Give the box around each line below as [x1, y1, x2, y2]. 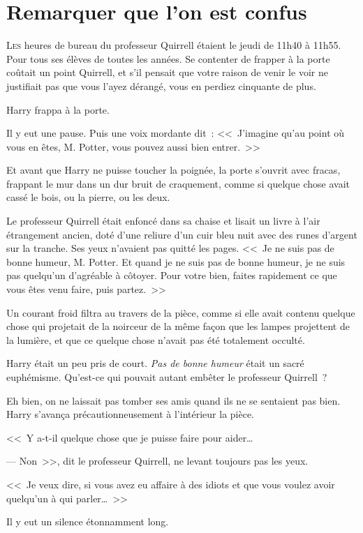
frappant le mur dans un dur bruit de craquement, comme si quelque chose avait [6, 176, 350, 190]
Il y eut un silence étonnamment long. [6, 514, 169, 529]
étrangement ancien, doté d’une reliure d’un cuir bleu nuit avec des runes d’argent [6, 227, 357, 241]
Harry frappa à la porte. [6, 102, 110, 117]
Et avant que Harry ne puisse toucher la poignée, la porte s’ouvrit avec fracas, [6, 163, 341, 177]
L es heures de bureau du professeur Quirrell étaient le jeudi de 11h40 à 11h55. [6, 38, 341, 52]
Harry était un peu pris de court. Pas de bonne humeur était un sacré [6, 356, 304, 370]
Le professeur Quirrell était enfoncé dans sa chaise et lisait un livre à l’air [6, 213, 320, 228]
